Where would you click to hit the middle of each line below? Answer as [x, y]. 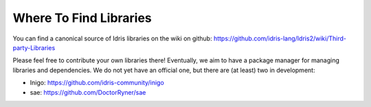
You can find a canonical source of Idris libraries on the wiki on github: [112, 38]
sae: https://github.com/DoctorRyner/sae [88, 92]
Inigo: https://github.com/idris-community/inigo [97, 83]
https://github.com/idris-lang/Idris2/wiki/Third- [280, 38]
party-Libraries [34, 47]
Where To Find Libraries [82, 18]
